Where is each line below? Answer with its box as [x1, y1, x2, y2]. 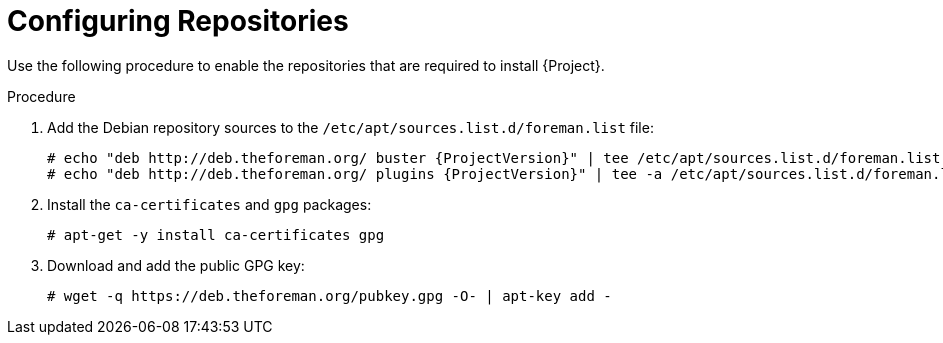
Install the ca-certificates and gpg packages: [47, 195, 372, 213]
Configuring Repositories [7, 4, 349, 38]
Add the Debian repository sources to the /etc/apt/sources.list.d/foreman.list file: [47, 118, 654, 136]
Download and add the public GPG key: [47, 256, 305, 274]
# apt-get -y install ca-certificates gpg [47, 226, 385, 243]
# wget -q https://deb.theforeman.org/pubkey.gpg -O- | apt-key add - [47, 287, 612, 304]
